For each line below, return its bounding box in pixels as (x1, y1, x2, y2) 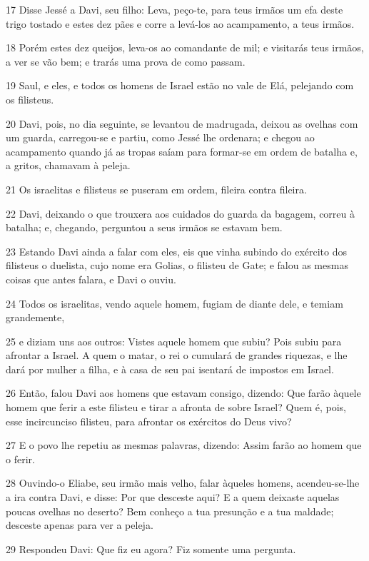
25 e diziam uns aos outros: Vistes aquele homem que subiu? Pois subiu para (6, 333, 342, 348)
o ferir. (6, 451, 35, 466)
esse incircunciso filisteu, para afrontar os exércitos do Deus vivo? (6, 413, 292, 428)
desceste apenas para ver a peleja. (6, 517, 153, 532)
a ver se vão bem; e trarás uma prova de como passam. (6, 54, 246, 69)
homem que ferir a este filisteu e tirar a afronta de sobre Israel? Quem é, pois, (6, 400, 346, 415)
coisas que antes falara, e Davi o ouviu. (6, 271, 176, 286)
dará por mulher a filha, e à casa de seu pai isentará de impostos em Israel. (6, 361, 334, 376)
